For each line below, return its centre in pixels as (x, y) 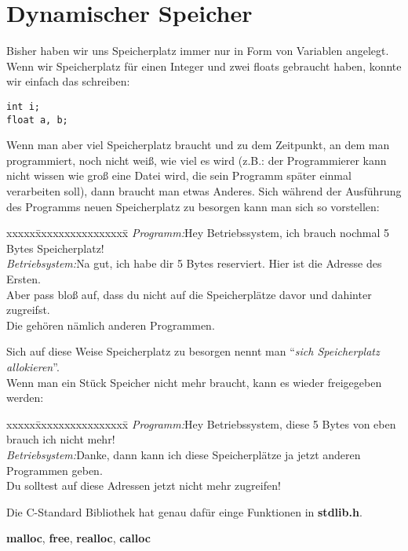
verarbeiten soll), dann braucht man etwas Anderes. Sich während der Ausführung (204, 191)
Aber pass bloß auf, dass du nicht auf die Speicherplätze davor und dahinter (189, 294)
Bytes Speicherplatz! (55, 248)
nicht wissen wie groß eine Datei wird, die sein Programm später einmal (179, 175)
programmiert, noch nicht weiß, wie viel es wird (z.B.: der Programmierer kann (197, 160)
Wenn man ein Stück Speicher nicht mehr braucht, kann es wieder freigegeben (194, 382)
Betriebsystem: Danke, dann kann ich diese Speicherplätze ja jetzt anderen (184, 454)
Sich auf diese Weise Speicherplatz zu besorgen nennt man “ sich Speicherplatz (193, 351)
